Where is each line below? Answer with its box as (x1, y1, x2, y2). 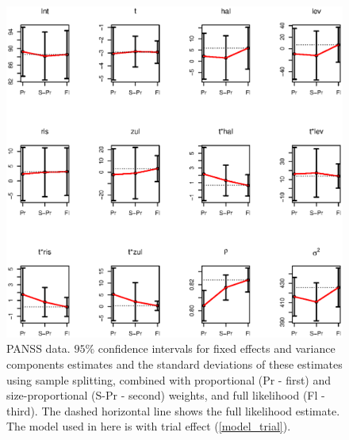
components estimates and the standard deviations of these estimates (6, 355, 343, 372)
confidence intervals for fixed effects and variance (98, 340, 336, 357)
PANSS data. (6, 340, 71, 357)
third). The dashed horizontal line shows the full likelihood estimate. (6, 402, 340, 419)
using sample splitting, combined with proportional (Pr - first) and (6, 371, 332, 388)
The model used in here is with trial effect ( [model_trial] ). (6, 418, 291, 434)
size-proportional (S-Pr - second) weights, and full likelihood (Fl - (6, 387, 325, 404)
